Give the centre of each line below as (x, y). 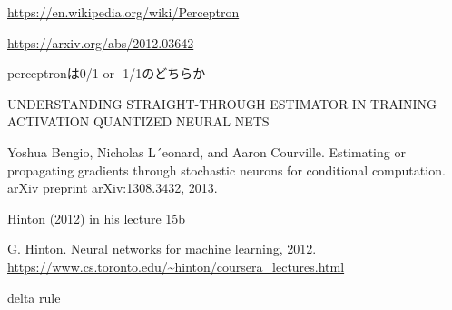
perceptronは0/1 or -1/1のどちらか (107, 73)
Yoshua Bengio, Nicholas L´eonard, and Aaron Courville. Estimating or (206, 151)
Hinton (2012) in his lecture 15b (97, 218)
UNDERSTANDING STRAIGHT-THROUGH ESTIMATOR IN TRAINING (222, 103)
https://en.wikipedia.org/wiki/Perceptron (123, 12)
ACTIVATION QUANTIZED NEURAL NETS (138, 121)
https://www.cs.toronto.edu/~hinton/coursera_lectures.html (176, 266)
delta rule (34, 297)
